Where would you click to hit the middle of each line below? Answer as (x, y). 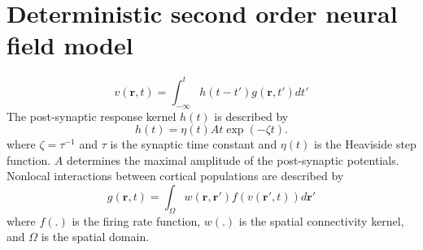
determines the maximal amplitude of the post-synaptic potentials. (233, 159)
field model (70, 45)
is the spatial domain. (95, 237)
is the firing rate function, (136, 220)
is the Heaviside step (365, 144)
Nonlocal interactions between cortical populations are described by (175, 176)
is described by (251, 116)
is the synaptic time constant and (194, 144)
